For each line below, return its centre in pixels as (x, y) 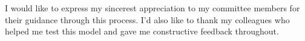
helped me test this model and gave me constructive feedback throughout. (142, 31)
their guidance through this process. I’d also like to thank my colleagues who (147, 19)
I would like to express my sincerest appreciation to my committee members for (152, 8)
